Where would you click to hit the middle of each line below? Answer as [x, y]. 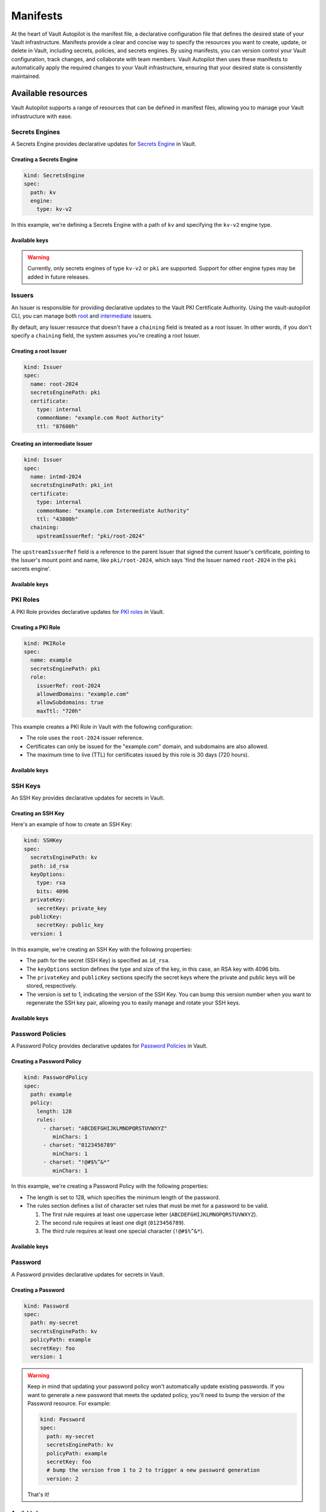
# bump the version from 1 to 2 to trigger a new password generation [153, 1470]
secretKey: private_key [72, 908]
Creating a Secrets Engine [45, 159]
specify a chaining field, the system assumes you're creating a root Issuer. [106, 335]
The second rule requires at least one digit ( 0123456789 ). [113, 1223]
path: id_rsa [50, 866]
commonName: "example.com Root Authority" [100, 418]
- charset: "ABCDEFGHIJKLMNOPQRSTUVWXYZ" [105, 1128]
